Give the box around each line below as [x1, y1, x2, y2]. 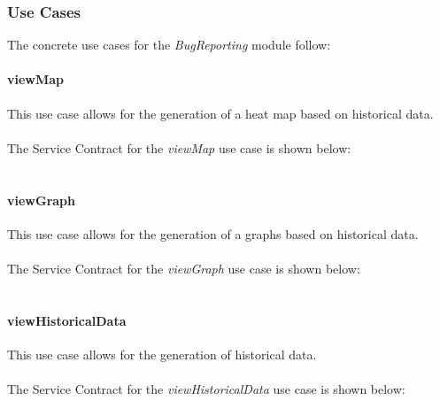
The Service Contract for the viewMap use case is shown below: [7, 138, 351, 157]
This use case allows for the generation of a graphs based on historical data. [7, 224, 419, 243]
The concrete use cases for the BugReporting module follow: [7, 35, 331, 54]
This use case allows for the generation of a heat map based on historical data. [7, 104, 434, 122]
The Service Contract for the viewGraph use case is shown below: [7, 258, 360, 277]
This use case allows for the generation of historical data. [7, 344, 317, 363]
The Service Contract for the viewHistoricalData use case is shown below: [7, 380, 405, 398]
